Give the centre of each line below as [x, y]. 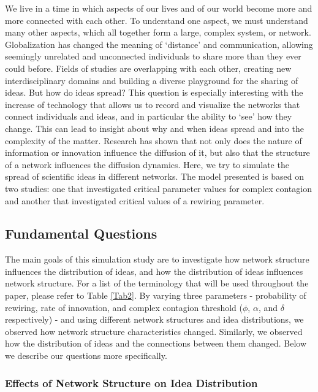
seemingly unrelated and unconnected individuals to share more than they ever [153, 56]
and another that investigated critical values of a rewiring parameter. [135, 200]
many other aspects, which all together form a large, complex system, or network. [158, 32]
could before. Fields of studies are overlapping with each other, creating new [148, 68]
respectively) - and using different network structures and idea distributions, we [154, 319]
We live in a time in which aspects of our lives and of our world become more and [159, 8]
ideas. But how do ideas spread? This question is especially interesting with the [154, 92]
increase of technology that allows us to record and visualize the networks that [153, 104]
